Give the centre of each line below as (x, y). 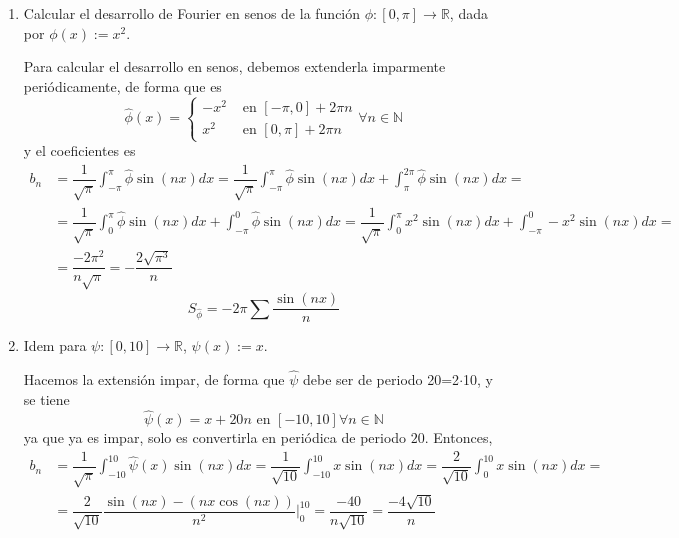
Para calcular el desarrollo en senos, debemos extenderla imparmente (234, 66)
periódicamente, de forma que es (122, 85)
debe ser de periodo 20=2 (381, 378)
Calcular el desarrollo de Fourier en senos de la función (192, 13)
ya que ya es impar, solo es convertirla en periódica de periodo (215, 437)
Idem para (55, 345)
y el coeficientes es (79, 150)
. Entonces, (458, 437)
